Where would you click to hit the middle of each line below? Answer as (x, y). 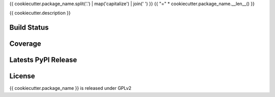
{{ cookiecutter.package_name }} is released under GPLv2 (71, 88)
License (22, 76)
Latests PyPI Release (43, 60)
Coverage (25, 44)
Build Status (29, 28)
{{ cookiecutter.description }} (40, 13)
